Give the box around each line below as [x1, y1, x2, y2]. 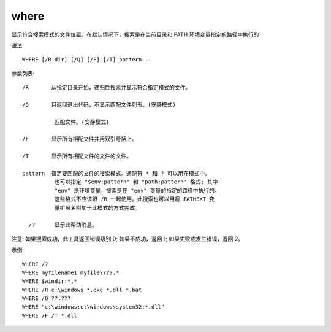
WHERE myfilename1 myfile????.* [22, 269, 120, 276]
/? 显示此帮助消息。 [28, 222, 98, 228]
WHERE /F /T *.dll [22, 312, 78, 319]
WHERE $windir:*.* [22, 278, 78, 285]
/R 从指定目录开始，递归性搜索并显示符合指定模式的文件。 [22, 84, 191, 91]
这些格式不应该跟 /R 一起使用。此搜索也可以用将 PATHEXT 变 [54, 196, 215, 203]
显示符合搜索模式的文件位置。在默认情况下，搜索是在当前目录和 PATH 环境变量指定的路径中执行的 [11, 31, 259, 38]
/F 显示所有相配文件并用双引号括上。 [22, 136, 137, 142]
